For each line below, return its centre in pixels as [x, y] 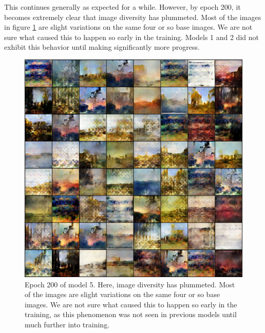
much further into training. [67, 324]
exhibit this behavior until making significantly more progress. [102, 47]
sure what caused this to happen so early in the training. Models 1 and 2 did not [131, 37]
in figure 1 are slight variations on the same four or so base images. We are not [128, 27]
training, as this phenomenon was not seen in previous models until [131, 314]
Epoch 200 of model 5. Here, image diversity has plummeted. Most [130, 284]
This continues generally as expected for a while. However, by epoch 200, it [122, 7]
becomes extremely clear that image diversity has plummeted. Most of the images [133, 17]
